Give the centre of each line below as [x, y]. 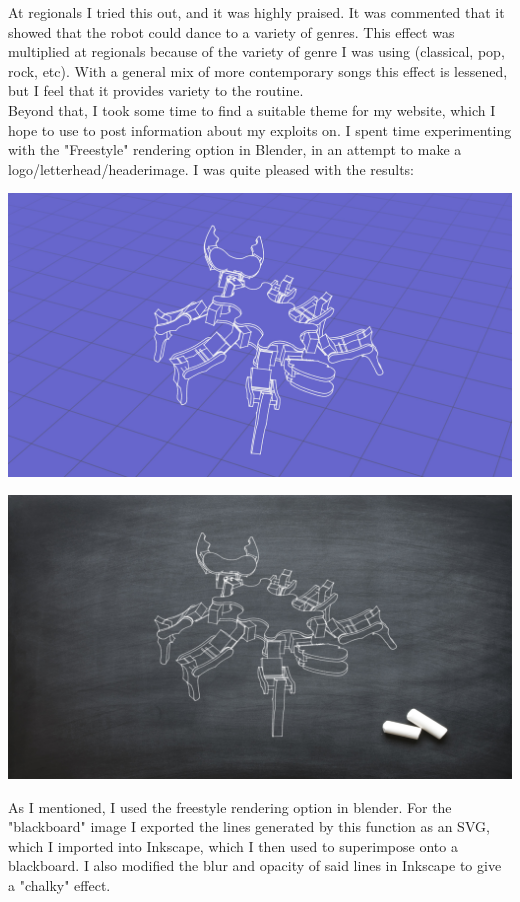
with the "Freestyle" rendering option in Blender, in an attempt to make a [235, 149]
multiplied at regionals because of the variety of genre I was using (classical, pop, [256, 51]
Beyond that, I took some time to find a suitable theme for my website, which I [252, 109]
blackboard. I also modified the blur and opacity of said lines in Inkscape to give [255, 865]
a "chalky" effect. [59, 884]
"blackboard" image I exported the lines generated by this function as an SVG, [249, 826]
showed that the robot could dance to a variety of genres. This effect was [231, 31]
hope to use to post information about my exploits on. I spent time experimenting [260, 129]
